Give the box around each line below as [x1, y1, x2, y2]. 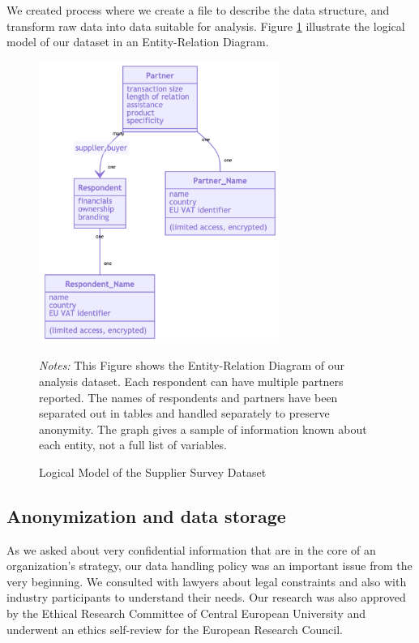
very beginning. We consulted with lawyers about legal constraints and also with [6, 572, 407, 589]
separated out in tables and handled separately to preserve [39, 405, 330, 422]
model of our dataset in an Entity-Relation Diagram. [6, 33, 269, 50]
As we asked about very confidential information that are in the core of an [6, 541, 376, 558]
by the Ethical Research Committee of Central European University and [6, 605, 366, 622]
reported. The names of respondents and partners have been [39, 388, 338, 405]
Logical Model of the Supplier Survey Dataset [39, 463, 267, 480]
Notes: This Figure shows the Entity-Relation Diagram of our [39, 357, 344, 374]
